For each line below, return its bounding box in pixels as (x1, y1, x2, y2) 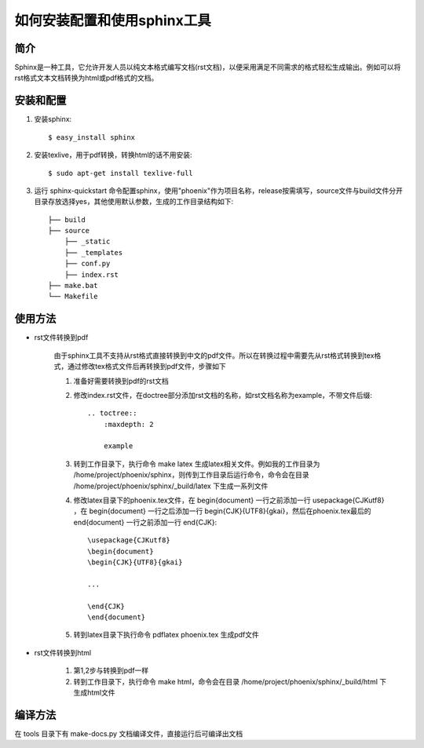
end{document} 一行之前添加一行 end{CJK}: (73, 517, 217, 527)
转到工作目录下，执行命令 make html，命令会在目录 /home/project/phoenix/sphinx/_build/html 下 (73, 677, 387, 686)
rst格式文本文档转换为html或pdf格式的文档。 (14, 73, 159, 82)
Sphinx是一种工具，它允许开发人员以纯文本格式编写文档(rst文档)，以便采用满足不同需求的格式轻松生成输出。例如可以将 (14, 63, 401, 72)
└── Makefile (48, 292, 98, 301)
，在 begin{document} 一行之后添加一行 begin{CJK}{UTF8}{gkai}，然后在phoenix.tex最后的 (73, 506, 372, 516)
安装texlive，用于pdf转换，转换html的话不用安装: (34, 150, 192, 160)
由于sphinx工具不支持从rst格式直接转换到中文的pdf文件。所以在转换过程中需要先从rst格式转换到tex (53, 350, 375, 360)
